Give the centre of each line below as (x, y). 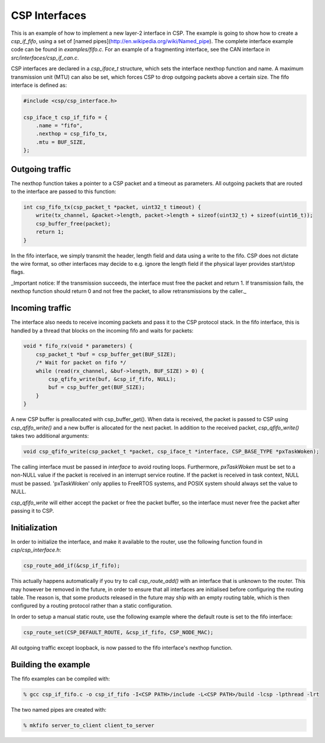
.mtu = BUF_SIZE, (61, 142)
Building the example (51, 664)
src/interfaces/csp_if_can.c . (45, 58)
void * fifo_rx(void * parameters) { (78, 346)
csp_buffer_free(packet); (73, 224)
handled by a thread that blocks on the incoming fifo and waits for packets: (102, 330)
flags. (18, 272)
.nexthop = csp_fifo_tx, (72, 134)
